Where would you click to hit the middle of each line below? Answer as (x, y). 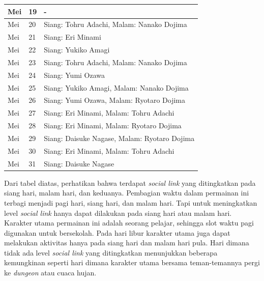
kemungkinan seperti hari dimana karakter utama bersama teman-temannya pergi (132, 262)
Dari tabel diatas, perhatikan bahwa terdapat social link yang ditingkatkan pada (130, 182)
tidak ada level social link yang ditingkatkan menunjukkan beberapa (111, 252)
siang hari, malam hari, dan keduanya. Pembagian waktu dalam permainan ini (127, 193)
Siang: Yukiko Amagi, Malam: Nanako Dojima (116, 87)
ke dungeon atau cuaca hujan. (50, 273)
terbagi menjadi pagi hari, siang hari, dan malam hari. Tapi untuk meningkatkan (131, 202)
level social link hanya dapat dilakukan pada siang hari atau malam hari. (118, 213)
